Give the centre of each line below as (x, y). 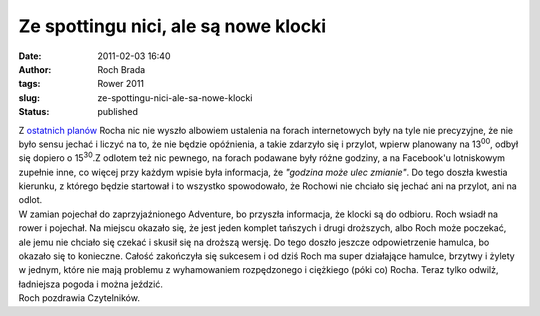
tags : (29, 84)
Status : (34, 112)
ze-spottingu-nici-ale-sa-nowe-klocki (175, 97)
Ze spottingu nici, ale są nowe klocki (172, 26)
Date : (30, 56)
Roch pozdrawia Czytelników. (79, 298)
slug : (29, 97)
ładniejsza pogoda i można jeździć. (91, 284)
